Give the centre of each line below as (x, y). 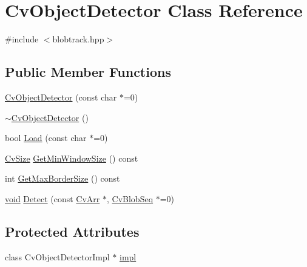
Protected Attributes (72, 231)
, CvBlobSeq (130, 198)
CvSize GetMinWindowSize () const (72, 158)
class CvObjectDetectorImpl (57, 256)
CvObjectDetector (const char (61, 97)
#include (22, 39)
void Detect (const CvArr (52, 198)
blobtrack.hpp (78, 39)
